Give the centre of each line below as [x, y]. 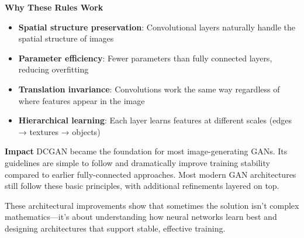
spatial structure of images [66, 38]
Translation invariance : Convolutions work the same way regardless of [149, 89]
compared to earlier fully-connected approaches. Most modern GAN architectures [151, 174]
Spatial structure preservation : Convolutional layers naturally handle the [157, 27]
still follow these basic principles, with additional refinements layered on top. [142, 186]
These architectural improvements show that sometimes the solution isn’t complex [152, 205]
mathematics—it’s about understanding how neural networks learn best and [141, 217]
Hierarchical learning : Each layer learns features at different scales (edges [155, 120]
